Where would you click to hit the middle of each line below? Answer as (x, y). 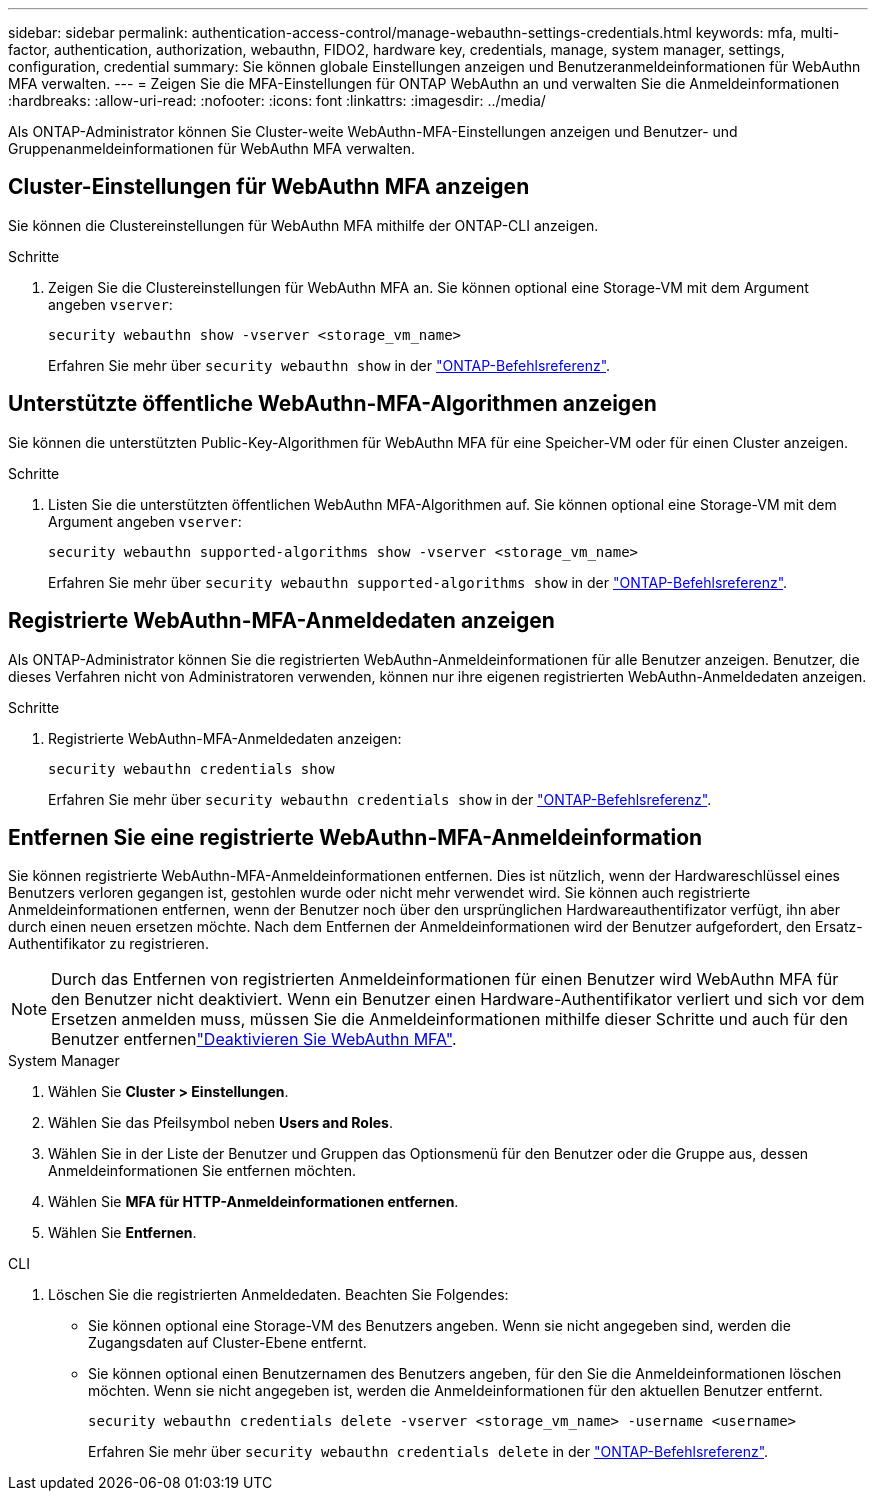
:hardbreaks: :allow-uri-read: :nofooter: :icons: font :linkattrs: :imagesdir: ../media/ (277, 100)
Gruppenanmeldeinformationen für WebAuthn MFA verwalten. (211, 148)
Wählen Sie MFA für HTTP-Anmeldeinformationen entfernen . (253, 1202)
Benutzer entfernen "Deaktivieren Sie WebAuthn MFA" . (254, 1039)
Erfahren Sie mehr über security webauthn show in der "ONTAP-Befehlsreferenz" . (329, 365)
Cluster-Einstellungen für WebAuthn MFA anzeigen (269, 187)
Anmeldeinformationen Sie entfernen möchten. (202, 1171)
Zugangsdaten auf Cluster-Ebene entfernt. (227, 1343)
